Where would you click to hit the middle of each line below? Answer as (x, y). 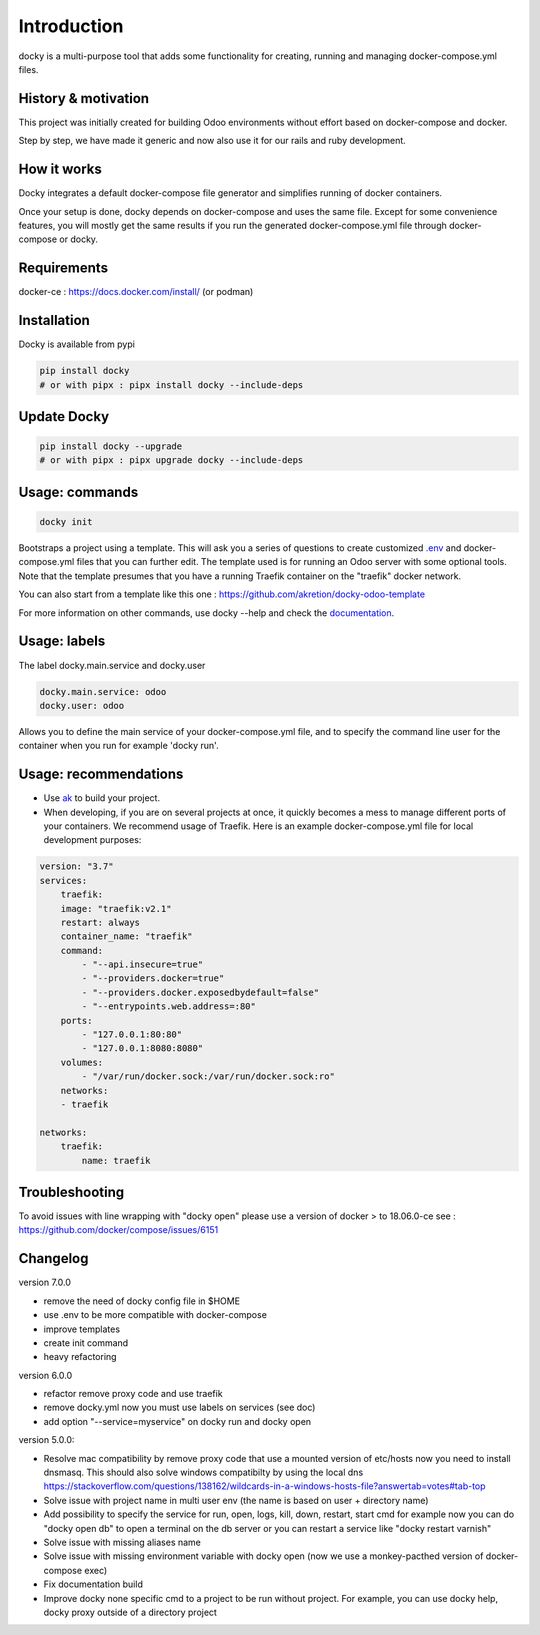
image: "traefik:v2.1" (116, 908)
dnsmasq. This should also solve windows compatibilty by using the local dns (203, 1472)
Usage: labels (62, 641)
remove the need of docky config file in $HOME (141, 1301)
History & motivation (84, 98)
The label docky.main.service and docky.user (112, 665)
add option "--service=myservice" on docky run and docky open (177, 1421)
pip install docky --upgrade (111, 446)
